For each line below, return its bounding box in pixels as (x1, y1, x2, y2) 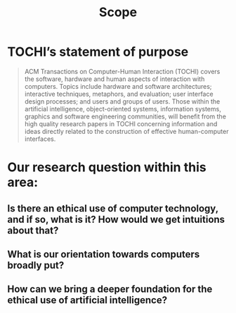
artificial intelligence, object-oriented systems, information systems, (24, 104, 221, 113)
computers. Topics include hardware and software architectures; (24, 82, 212, 90)
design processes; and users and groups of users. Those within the (24, 97, 221, 106)
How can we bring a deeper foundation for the (7, 283, 213, 295)
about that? (7, 224, 59, 236)
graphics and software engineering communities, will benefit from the (24, 112, 227, 121)
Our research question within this (7, 159, 206, 176)
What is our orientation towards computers (7, 248, 200, 260)
